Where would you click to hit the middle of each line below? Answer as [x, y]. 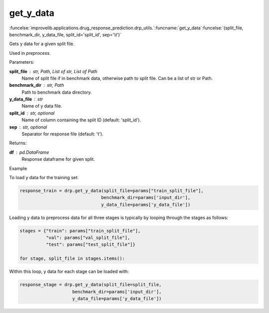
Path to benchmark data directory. [57, 92]
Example [18, 168]
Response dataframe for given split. [58, 159]
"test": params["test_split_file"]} [90, 245]
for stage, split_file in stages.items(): [72, 259]
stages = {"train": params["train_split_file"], [80, 231]
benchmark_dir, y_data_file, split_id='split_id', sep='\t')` [65, 34]
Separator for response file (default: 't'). [63, 134]
